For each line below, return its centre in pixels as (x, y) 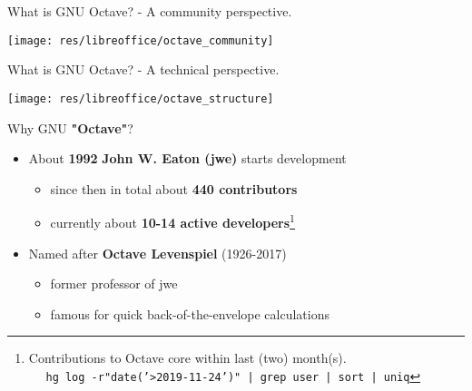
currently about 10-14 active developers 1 (172, 221)
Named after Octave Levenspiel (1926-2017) (157, 253)
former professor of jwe (114, 283)
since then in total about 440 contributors (174, 188)
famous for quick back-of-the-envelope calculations (190, 313)
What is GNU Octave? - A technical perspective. (143, 69)
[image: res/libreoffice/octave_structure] (141, 98)
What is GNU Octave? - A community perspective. (150, 11)
